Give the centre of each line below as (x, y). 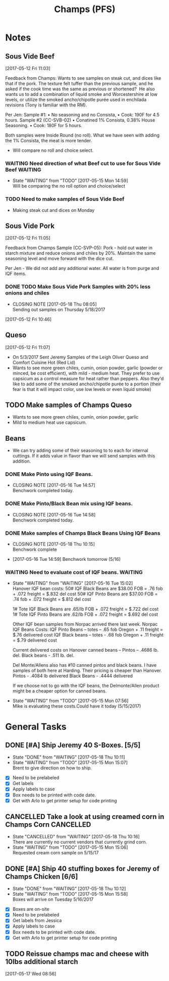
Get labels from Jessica (37, 920)
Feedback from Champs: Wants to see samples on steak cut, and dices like (83, 78)
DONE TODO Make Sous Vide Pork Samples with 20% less (78, 287)
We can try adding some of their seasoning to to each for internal (80, 450)
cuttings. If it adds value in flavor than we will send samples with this (84, 456)
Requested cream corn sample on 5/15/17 (55, 853)
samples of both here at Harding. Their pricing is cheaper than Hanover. (87, 671)
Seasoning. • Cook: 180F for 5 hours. (44, 125)
